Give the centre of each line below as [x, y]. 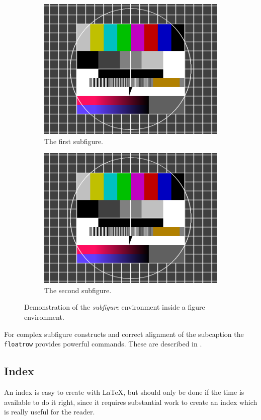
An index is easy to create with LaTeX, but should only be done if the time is [124, 392]
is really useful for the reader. [50, 412]
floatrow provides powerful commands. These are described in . [103, 344]
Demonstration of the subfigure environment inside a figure [115, 307]
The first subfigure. [74, 141]
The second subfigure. [78, 290]
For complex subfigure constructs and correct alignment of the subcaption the [124, 334]
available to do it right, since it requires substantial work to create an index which [131, 402]
